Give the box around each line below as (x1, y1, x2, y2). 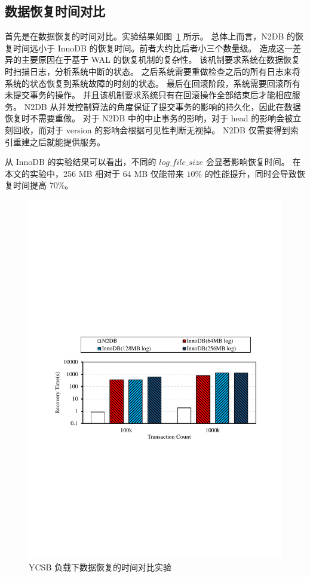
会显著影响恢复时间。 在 (205, 155, 301, 168)
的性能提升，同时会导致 (204, 167, 297, 179)
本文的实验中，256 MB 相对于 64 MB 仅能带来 (5, 167, 184, 179)
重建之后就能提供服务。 (13, 135, 105, 148)
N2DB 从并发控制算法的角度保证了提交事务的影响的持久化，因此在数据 (24, 100, 301, 112)
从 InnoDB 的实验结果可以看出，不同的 (5, 155, 156, 168)
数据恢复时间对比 (5, 2, 105, 20)
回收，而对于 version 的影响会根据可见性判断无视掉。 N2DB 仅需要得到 (13, 123, 290, 136)
